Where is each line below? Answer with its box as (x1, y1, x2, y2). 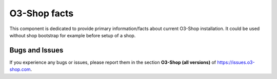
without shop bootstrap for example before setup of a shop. (9, 32, 136, 38)
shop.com (9, 66, 31, 72)
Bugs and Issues (9, 46, 64, 55)
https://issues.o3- (217, 59, 255, 65)
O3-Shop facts (9, 8, 74, 19)
